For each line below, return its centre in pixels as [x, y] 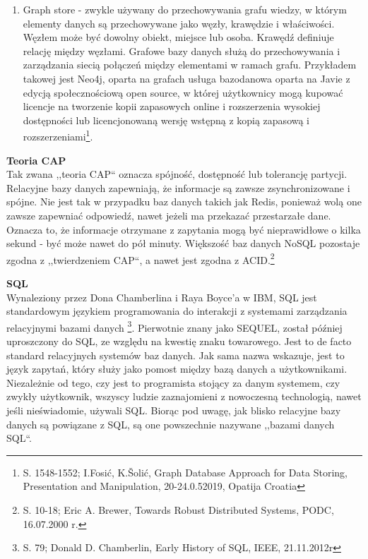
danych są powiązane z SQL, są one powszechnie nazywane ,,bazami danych [171, 424]
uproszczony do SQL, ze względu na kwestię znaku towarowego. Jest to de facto [179, 341]
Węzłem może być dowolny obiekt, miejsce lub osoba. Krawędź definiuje [178, 37]
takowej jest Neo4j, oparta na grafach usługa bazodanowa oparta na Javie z [186, 78]
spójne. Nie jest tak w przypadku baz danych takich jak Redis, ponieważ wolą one [184, 202]
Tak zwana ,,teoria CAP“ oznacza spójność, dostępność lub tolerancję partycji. [177, 174]
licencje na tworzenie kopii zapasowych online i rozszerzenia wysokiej [172, 106]
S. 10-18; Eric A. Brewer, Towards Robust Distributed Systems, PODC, [178, 509]
